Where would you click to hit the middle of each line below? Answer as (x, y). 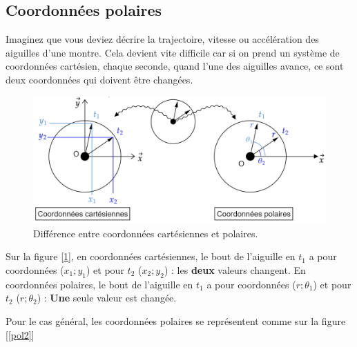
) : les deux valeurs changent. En (235, 270)
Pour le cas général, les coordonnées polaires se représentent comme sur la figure (176, 321)
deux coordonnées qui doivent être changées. (99, 79)
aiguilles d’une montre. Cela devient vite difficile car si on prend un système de (173, 52)
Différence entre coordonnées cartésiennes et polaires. (146, 233)
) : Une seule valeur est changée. (107, 298)
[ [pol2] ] (20, 334)
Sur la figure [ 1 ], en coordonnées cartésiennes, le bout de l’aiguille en (151, 256)
